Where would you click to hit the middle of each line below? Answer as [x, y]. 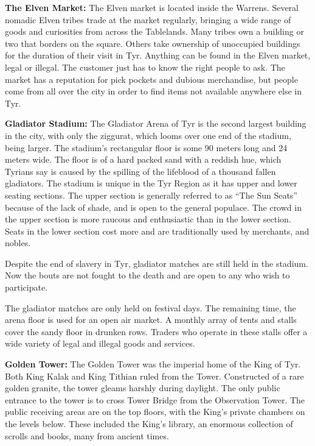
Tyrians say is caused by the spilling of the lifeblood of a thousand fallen [140, 171]
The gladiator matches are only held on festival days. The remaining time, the [151, 307]
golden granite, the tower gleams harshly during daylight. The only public [143, 388]
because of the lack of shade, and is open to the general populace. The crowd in [153, 207]
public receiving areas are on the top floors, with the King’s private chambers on [155, 412]
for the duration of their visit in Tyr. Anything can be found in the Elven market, [158, 55]
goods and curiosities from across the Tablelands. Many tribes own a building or [154, 31]
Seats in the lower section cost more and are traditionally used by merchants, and [157, 231]
